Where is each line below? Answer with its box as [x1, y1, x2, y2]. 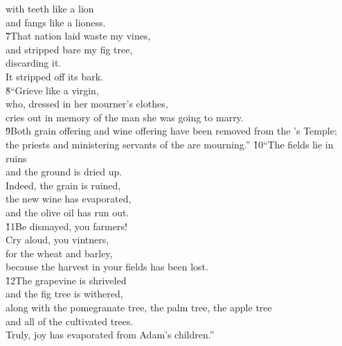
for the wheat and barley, [6, 245, 113, 260]
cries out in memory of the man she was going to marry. [6, 110, 244, 124]
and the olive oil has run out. [6, 205, 129, 219]
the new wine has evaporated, [6, 191, 132, 206]
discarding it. [6, 55, 62, 70]
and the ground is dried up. [6, 164, 123, 179]
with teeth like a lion [6, 1, 94, 15]
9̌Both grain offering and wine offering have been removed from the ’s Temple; [6, 123, 337, 138]
